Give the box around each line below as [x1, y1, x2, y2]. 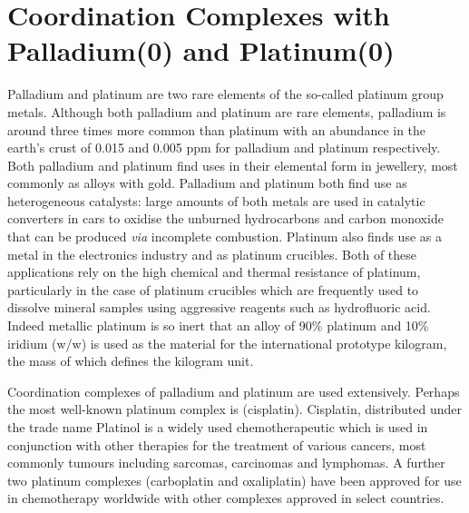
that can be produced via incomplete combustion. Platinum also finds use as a [7, 227, 442, 246]
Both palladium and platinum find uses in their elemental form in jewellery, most [7, 155, 458, 174]
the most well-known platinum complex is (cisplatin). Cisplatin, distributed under [7, 400, 463, 419]
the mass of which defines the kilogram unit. [7, 351, 254, 370]
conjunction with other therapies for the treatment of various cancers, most [7, 435, 426, 454]
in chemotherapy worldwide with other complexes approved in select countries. [7, 488, 445, 508]
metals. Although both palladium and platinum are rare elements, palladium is [7, 102, 446, 121]
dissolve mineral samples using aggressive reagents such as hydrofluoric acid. [7, 298, 431, 317]
